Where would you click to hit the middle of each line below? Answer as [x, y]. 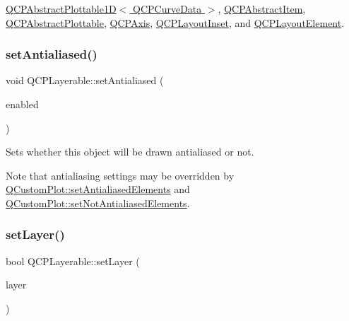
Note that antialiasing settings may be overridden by [120, 175]
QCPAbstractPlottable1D [61, 8]
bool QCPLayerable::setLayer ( [73, 261]
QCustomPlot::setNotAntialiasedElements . [98, 203]
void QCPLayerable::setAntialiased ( [85, 80]
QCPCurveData [167, 8]
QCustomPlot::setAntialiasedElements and [98, 189]
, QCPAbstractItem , [262, 8]
